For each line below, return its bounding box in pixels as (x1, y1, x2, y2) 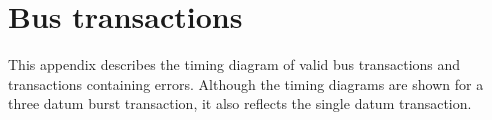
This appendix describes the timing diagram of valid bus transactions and (8, 54, 461, 75)
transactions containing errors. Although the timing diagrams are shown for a (8, 73, 484, 94)
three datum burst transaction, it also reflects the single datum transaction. (8, 93, 472, 114)
